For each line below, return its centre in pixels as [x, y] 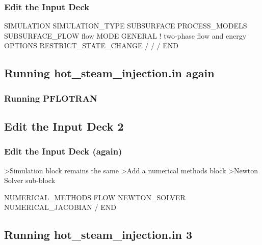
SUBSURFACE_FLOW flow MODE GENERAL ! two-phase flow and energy [125, 35]
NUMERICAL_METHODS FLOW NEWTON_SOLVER [95, 197]
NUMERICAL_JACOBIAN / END [60, 207]
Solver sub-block [30, 180]
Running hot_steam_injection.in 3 [98, 235]
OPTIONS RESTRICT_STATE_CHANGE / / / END [91, 45]
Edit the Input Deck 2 [64, 126]
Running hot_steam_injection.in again [109, 73]
